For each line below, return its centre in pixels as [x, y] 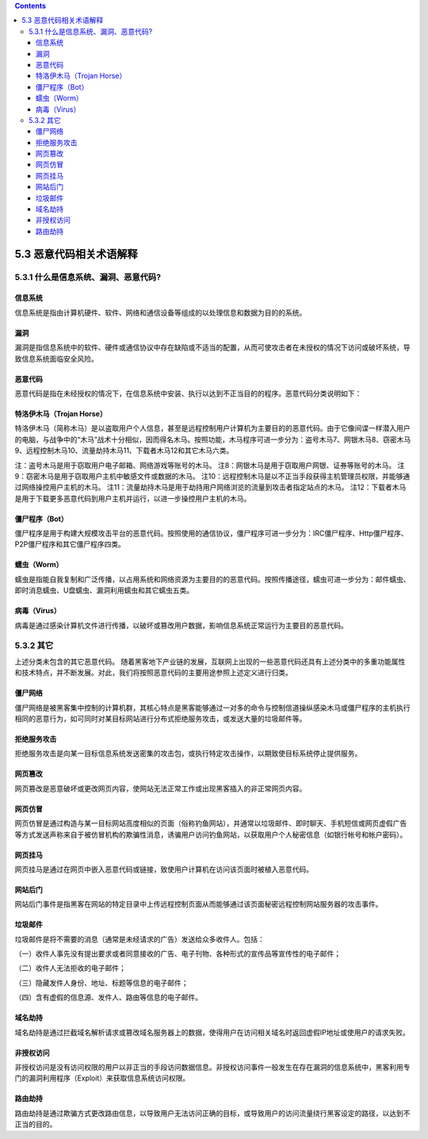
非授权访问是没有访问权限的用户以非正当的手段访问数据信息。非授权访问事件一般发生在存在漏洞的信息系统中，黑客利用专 [212, 1068]
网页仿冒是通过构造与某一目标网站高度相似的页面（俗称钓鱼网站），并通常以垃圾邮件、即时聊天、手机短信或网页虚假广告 [211, 823]
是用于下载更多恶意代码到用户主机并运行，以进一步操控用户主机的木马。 [133, 498]
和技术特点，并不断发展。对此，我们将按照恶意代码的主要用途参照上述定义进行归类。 [153, 673]
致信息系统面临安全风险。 [56, 359]
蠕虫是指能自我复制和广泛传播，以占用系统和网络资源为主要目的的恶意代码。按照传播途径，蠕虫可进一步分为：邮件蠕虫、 [212, 579]
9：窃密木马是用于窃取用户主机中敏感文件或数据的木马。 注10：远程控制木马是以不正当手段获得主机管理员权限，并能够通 [212, 476]
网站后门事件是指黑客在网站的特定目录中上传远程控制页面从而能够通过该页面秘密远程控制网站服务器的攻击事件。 [199, 904]
